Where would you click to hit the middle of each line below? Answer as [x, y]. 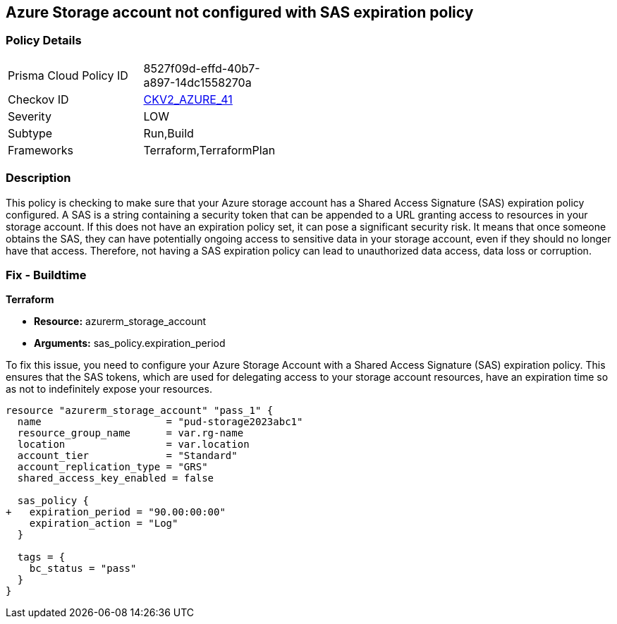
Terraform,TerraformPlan [209, 150]
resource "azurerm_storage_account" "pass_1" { [140, 411]
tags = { [41, 557]
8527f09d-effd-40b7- [202, 68]
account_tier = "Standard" [127, 456]
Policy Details [44, 41]
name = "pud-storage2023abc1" [160, 422]
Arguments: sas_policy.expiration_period [130, 343]
